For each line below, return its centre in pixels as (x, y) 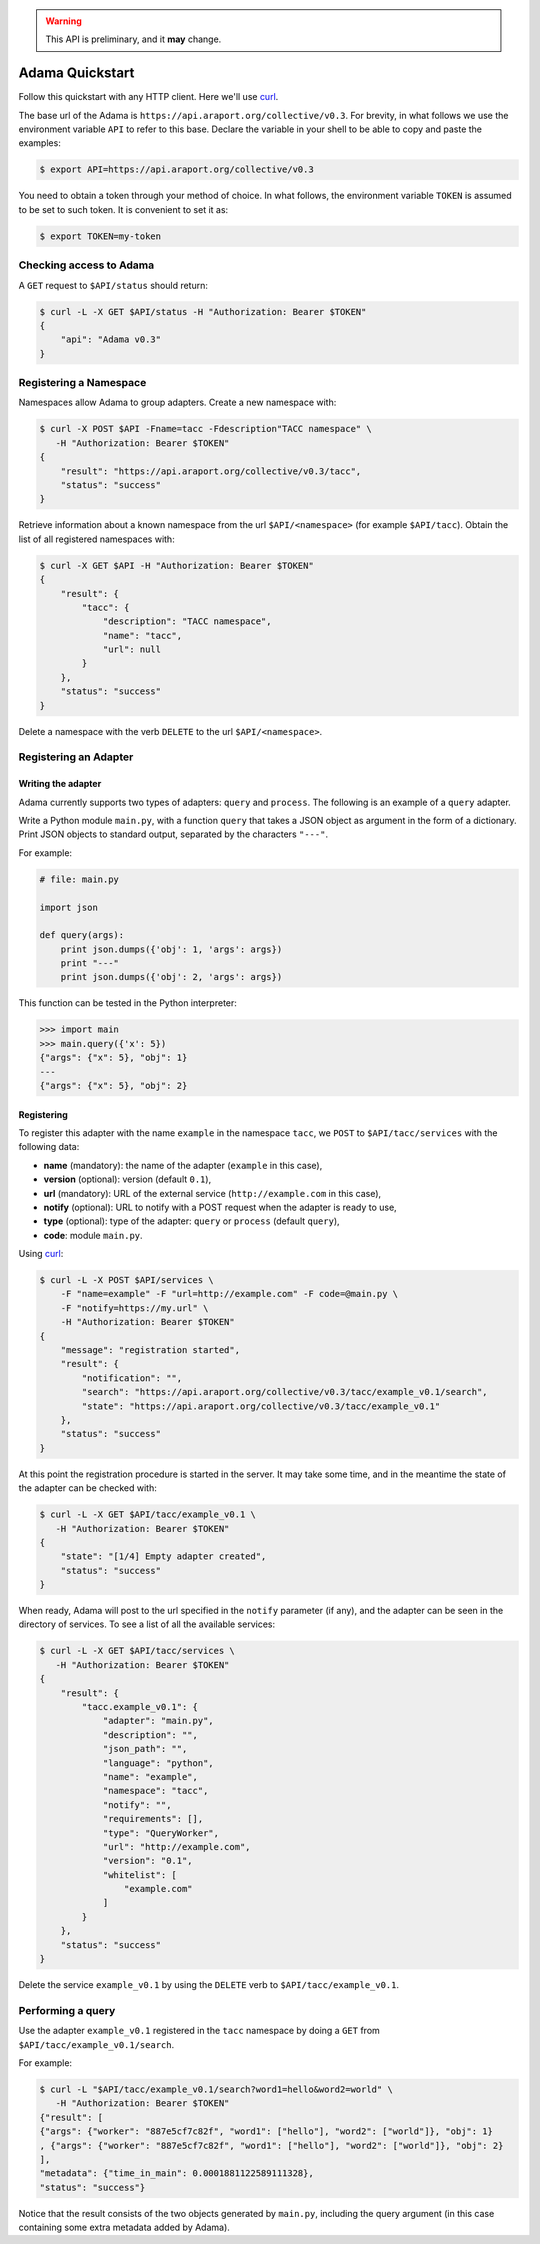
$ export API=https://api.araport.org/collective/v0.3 (176, 169)
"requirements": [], (153, 1819)
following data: (49, 1147)
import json (69, 907)
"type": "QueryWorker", (161, 1833)
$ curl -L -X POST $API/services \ (126, 1280)
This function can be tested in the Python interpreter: (127, 1003)
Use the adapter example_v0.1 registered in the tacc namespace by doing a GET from (199, 2031)
